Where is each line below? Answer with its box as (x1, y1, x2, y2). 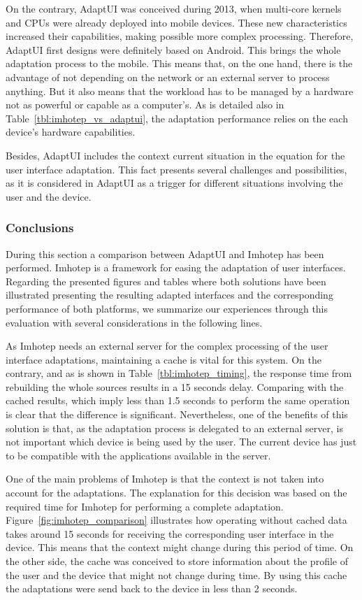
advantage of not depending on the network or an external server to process (6, 69, 330, 84)
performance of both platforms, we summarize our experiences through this (6, 301, 328, 315)
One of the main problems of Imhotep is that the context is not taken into (6, 471, 324, 486)
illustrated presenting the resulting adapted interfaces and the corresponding (6, 287, 333, 302)
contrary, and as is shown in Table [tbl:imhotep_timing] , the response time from (6, 366, 352, 380)
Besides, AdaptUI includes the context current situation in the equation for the (6, 148, 345, 162)
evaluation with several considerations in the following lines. (6, 315, 263, 329)
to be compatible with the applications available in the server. (6, 448, 271, 462)
